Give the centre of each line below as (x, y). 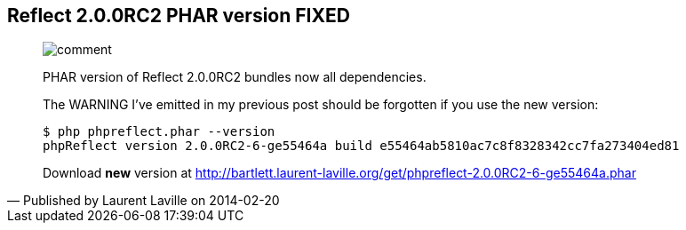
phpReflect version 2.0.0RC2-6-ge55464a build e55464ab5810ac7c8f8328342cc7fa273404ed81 (361, 146)
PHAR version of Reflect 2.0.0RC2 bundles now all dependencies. (235, 77)
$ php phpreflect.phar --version (159, 132)
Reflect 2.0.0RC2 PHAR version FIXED (179, 16)
